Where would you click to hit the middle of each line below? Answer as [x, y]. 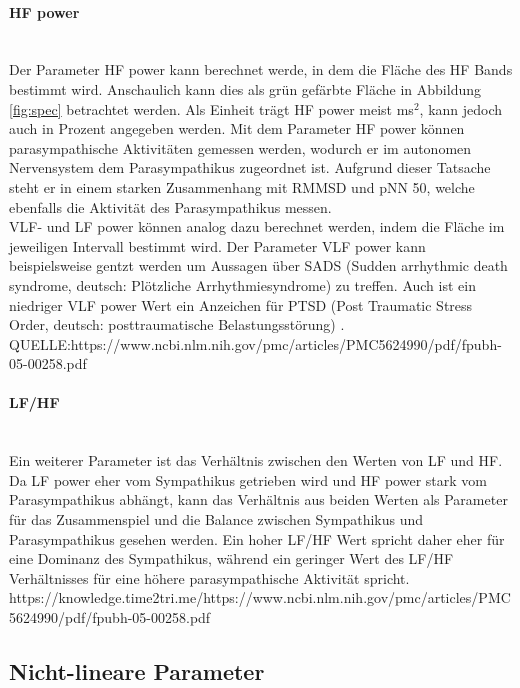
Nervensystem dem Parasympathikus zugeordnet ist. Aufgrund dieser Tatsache [250, 167]
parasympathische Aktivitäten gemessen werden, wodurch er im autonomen [240, 147]
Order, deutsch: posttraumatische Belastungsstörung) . [177, 324]
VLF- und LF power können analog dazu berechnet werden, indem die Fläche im [257, 226]
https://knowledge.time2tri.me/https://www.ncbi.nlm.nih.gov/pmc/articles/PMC [260, 597]
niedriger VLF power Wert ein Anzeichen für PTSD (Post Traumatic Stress [241, 304]
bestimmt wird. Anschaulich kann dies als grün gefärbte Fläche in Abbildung [245, 88]
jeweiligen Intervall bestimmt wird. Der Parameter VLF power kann [217, 245]
